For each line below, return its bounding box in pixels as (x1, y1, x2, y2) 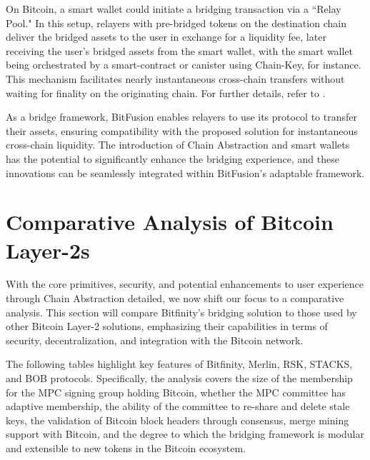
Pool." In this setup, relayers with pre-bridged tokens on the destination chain (6, 15, 346, 30)
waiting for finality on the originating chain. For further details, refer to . (6, 85, 326, 100)
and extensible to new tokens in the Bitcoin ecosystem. (6, 440, 246, 455)
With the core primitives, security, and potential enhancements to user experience (6, 276, 364, 291)
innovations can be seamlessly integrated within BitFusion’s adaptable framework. (6, 165, 365, 180)
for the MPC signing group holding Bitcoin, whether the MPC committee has (6, 384, 346, 399)
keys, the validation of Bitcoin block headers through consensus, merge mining (6, 412, 349, 427)
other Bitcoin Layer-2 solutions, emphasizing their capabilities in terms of (6, 319, 328, 334)
